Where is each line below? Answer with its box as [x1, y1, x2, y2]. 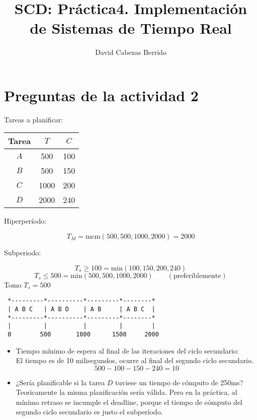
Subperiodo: [4, 247, 41, 258]
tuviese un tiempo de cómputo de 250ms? [115, 377, 243, 387]
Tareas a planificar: [4, 114, 63, 124]
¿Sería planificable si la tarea [16, 377, 105, 387]
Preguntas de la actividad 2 [4, 85, 199, 105]
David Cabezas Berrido [95, 47, 166, 57]
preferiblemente [173, 272, 221, 279]
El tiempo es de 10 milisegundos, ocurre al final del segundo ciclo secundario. [16, 355, 253, 366]
